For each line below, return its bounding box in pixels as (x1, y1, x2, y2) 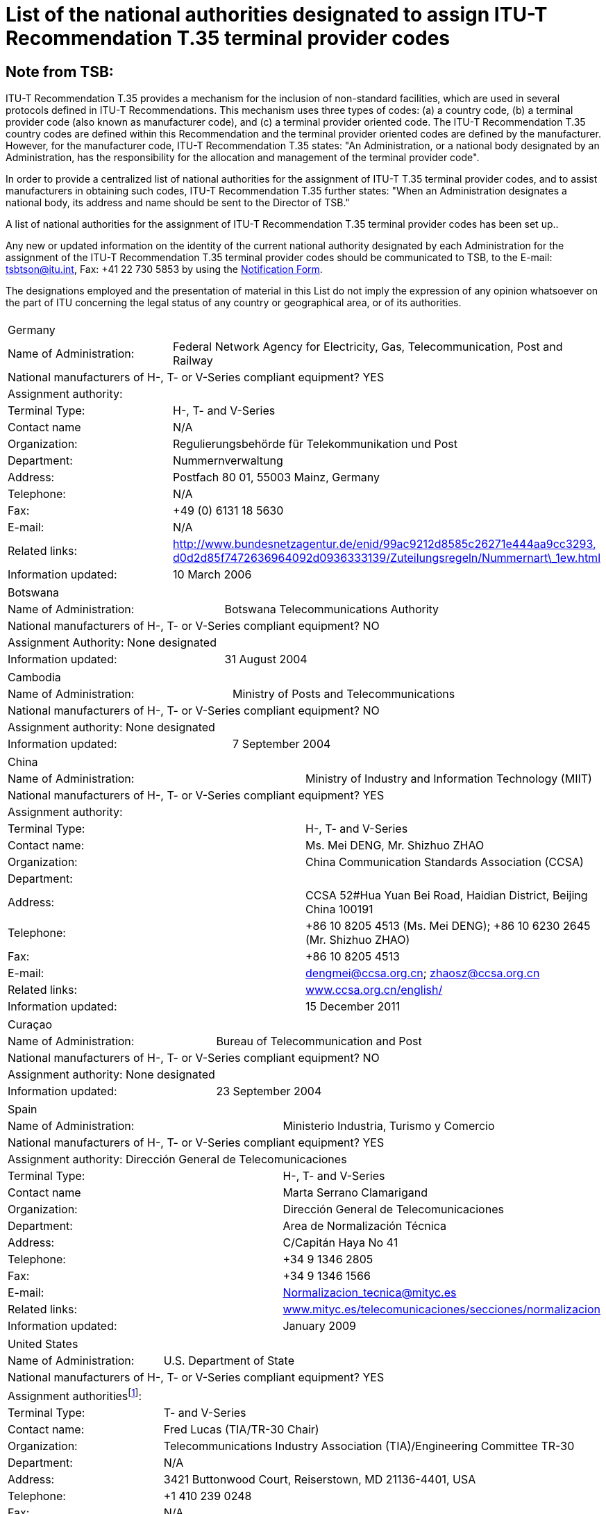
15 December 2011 (305, 999, 401, 1013)
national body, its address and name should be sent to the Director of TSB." (6, 197, 350, 209)
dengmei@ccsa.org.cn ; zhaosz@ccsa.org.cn (305, 965, 540, 980)
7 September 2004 (233, 736, 331, 751)
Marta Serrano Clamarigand (283, 1185, 428, 1199)
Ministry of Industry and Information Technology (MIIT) (305, 771, 592, 785)
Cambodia (8, 669, 61, 684)
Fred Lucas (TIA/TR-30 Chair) (163, 1422, 319, 1436)
